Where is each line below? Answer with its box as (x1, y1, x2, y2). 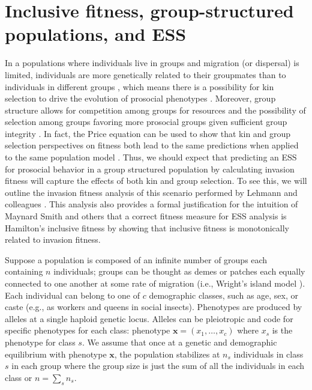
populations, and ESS (5, 22, 187, 46)
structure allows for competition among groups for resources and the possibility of (5, 103, 306, 116)
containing (5, 265, 43, 278)
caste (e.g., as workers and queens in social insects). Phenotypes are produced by (5, 300, 302, 313)
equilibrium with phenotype (5, 347, 107, 360)
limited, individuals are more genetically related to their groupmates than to (5, 68, 286, 81)
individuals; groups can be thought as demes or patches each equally (53, 265, 305, 278)
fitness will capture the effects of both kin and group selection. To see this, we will (5, 174, 307, 187)
